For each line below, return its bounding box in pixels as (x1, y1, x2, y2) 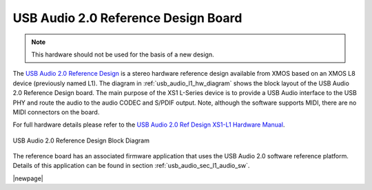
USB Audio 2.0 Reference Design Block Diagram (12, 136, 149, 145)
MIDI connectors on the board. (12, 107, 100, 116)
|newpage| (12, 174, 44, 182)
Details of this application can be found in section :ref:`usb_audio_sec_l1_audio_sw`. (12, 162, 250, 170)
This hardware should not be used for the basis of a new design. (31, 50, 214, 59)
